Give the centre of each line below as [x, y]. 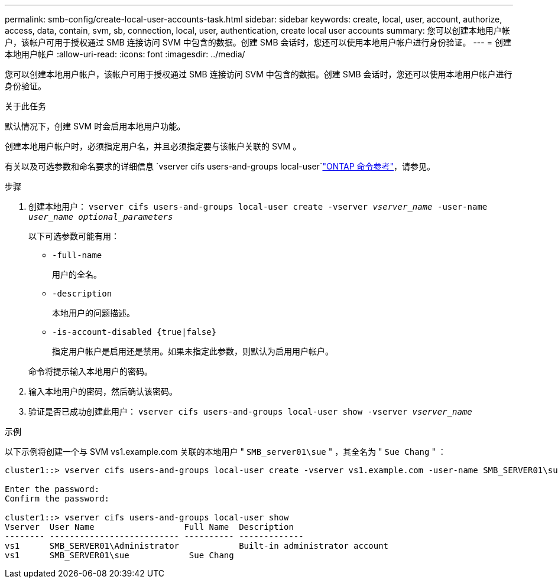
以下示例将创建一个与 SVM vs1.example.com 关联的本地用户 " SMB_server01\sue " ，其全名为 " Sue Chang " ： [226, 452]
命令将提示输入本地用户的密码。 [90, 371]
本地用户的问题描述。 [93, 313]
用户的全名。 [77, 274]
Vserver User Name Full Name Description [149, 527]
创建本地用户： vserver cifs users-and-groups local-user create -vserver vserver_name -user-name [258, 206]
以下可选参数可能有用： [74, 236]
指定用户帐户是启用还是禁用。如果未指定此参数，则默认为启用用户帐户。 [193, 351]
